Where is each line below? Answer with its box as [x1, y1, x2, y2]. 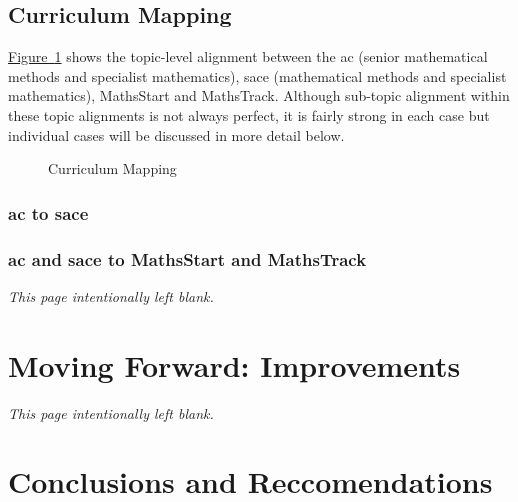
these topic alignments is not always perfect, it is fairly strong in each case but [8, 104, 490, 125]
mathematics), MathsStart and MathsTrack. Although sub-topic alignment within [8, 85, 510, 106]
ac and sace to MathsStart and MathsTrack [8, 246, 367, 271]
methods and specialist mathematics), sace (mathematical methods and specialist [8, 65, 507, 86]
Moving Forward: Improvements [8, 344, 461, 385]
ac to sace [8, 200, 89, 225]
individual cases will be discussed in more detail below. [8, 124, 345, 145]
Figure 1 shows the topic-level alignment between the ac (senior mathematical [8, 46, 488, 67]
